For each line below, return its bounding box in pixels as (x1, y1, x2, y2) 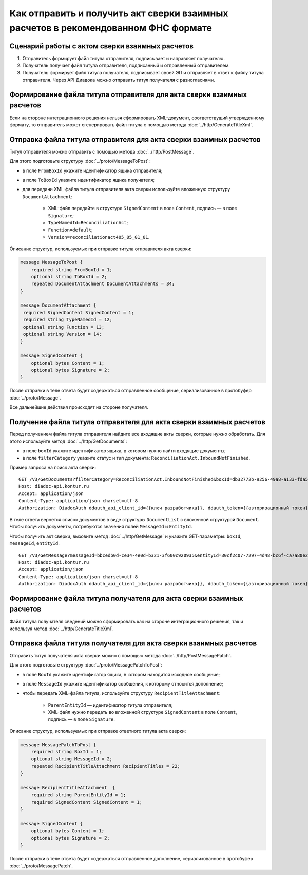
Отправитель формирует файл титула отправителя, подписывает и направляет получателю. (22, 55, 225, 61)
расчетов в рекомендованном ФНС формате (9, 22, 213, 33)
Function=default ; (48, 226, 93, 233)
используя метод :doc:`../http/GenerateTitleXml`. (9, 625, 114, 632)
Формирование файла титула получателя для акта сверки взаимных (9, 594, 243, 603)
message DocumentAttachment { (20, 302, 97, 308)
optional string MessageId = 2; (31, 756, 113, 762)
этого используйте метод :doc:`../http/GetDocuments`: (9, 438, 127, 444)
